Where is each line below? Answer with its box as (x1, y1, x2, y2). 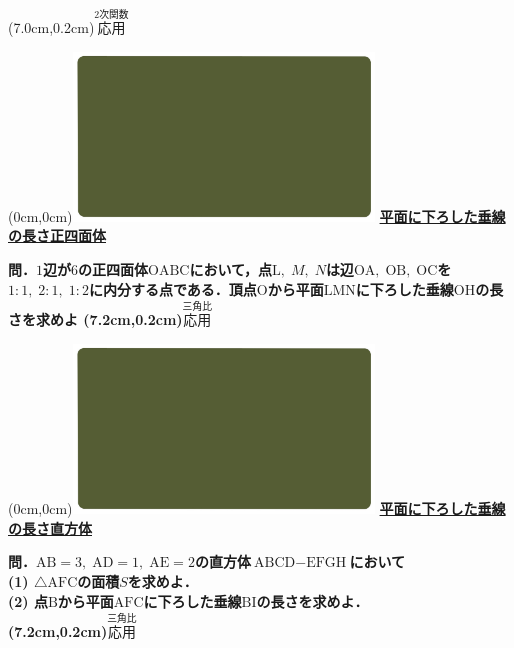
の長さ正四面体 (8, 225, 106, 246)
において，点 (189, 259, 273, 280)
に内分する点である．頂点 (88, 278, 257, 299)
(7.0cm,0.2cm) (8, 17, 95, 38)
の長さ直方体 (8, 517, 92, 538)
